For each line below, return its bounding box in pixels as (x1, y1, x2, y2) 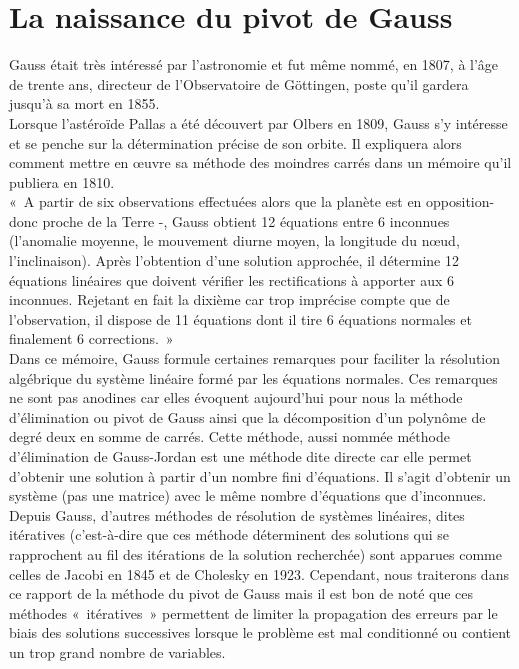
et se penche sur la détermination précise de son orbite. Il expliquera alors (9, 132, 462, 153)
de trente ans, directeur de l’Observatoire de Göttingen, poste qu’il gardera (9, 73, 469, 94)
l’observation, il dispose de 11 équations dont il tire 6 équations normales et (9, 308, 472, 329)
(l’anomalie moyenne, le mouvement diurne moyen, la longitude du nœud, (9, 230, 460, 251)
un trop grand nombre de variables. (9, 641, 226, 662)
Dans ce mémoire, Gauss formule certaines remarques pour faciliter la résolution (9, 348, 501, 369)
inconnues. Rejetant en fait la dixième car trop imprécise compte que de (9, 289, 450, 310)
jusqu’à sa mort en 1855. (9, 93, 160, 114)
